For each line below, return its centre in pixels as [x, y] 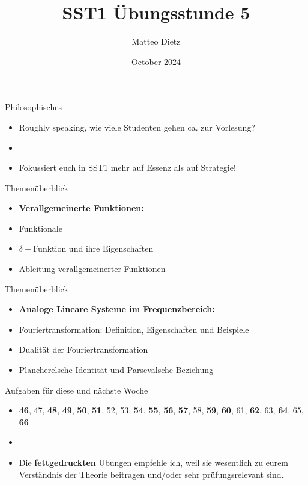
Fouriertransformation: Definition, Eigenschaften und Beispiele [134, 329]
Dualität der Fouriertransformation [83, 349]
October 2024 [156, 61]
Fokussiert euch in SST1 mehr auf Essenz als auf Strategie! [127, 168]
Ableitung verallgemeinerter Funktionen [92, 269]
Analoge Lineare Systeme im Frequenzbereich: [117, 309]
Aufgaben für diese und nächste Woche [77, 390]
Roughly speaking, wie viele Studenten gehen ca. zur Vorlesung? [137, 127]
